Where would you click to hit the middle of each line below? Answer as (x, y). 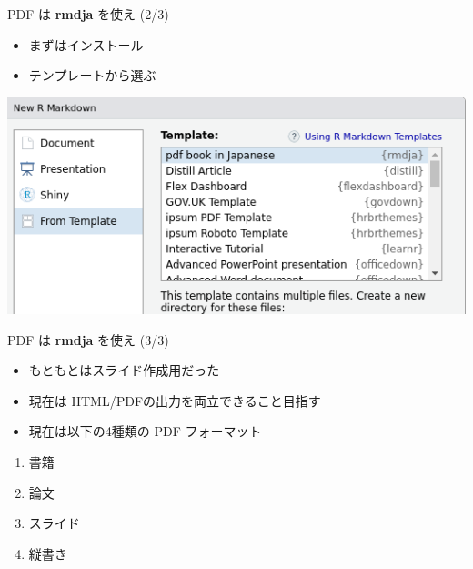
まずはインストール (86, 44)
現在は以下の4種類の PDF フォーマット (145, 431)
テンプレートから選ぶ (92, 75)
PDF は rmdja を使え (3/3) (88, 339)
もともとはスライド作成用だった (124, 370)
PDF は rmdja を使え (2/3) (88, 14)
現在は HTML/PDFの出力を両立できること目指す (175, 400)
